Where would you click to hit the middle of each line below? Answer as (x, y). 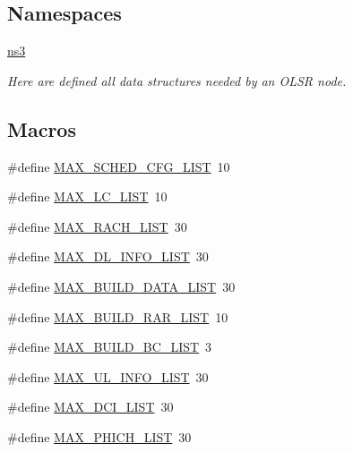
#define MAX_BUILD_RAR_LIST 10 (118, 316)
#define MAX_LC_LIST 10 (87, 196)
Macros (42, 128)
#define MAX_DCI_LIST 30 (90, 407)
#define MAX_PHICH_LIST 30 (99, 436)
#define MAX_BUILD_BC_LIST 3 (110, 347)
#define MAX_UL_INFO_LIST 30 (108, 376)
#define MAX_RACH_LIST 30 (97, 226)
